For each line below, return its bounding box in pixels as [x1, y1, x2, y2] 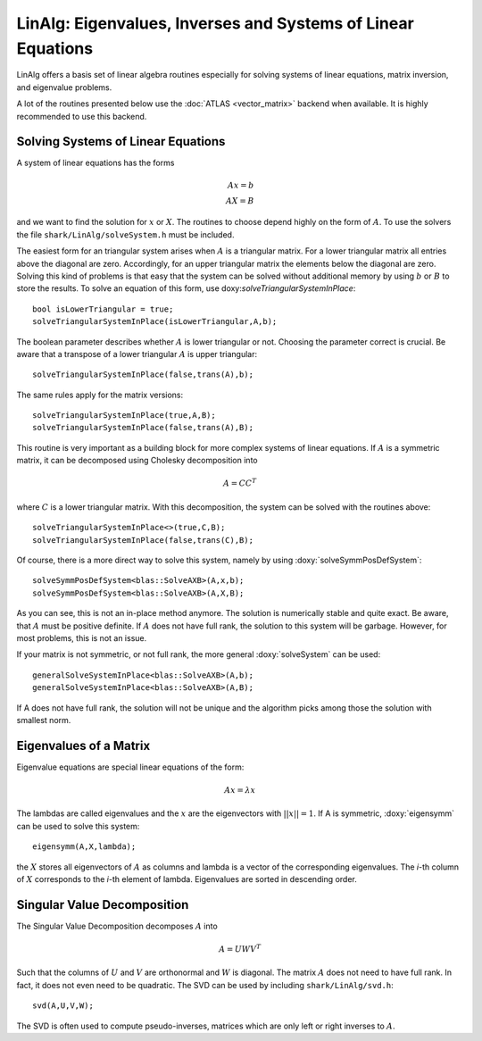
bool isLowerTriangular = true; [32, 304, 174, 314]
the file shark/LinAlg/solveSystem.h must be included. [16, 229, 235, 240]
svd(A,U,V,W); [32, 1001, 94, 1011]
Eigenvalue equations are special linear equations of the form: [16, 762, 245, 772]
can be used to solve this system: [16, 820, 140, 831]
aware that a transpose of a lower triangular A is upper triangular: [16, 348, 258, 359]
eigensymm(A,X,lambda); [32, 842, 137, 852]
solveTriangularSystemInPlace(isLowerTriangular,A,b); [32, 317, 278, 327]
